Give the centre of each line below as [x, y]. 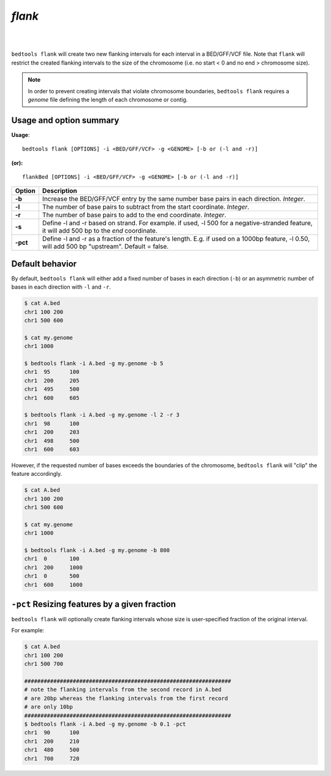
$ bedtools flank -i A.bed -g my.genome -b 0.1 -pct [105, 724]
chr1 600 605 [52, 398]
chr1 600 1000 [53, 584]
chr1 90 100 [52, 733]
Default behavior [44, 264]
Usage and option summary [65, 120]
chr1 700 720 [52, 759]
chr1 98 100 [52, 423]
